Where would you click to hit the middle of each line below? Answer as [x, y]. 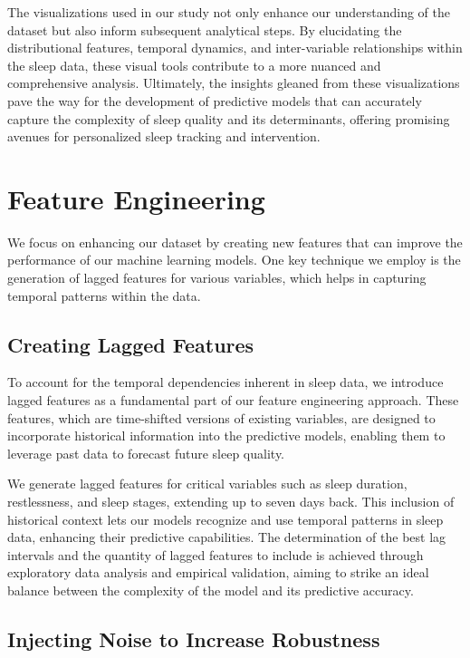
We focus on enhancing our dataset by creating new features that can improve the [235, 242]
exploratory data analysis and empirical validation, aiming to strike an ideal [218, 572]
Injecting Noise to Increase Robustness [194, 639]
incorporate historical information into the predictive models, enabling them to [226, 435]
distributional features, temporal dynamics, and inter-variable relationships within [235, 48]
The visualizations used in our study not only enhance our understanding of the [229, 12]
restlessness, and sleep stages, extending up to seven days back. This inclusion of [231, 502]
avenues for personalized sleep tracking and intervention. [164, 136]
